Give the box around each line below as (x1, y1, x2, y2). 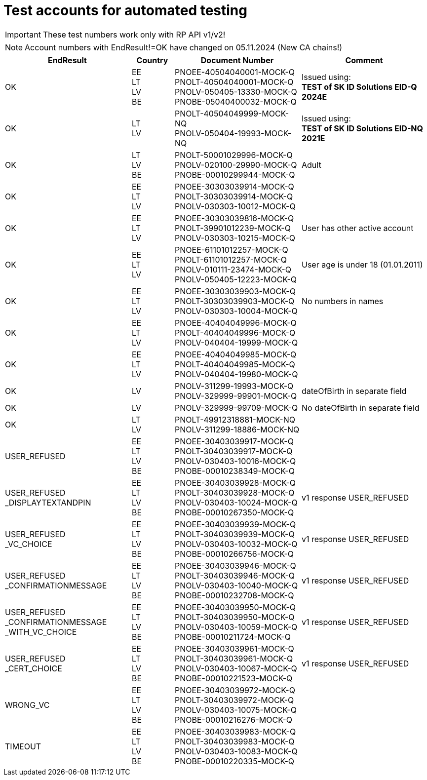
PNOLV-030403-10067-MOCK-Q (175, 663, 297, 673)
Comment (345, 55, 383, 65)
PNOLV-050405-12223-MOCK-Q (175, 274, 297, 284)
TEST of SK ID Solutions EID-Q (302, 81, 417, 92)
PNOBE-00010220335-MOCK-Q (175, 756, 295, 766)
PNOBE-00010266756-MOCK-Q (175, 548, 294, 559)
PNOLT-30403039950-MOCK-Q (175, 612, 295, 622)
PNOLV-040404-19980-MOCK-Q (175, 369, 298, 379)
